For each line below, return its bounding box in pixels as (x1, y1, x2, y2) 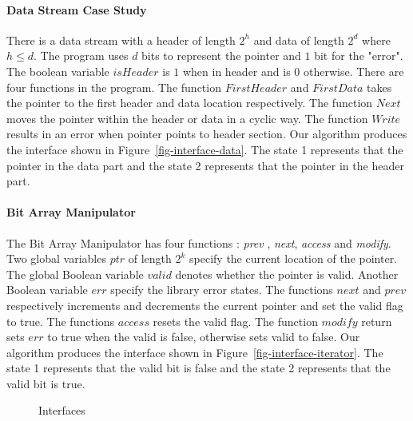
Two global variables (6, 250, 106, 267)
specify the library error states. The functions (110, 281, 333, 298)
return (361, 312, 392, 329)
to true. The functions (6, 312, 115, 329)
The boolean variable (6, 62, 109, 79)
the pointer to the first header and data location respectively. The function (6, 94, 373, 111)
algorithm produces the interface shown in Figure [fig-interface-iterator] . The (6, 344, 383, 360)
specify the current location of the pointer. (189, 250, 398, 267)
